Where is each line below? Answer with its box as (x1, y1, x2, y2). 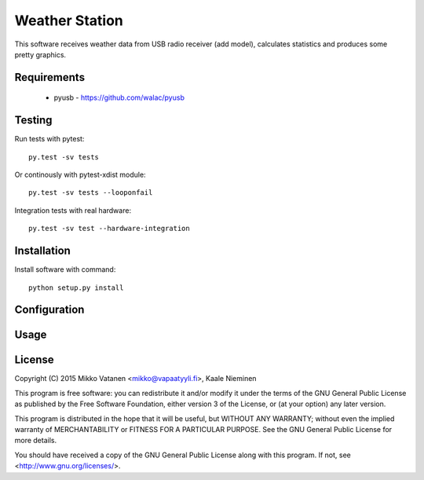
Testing (14, 114, 53, 127)
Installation (14, 244, 71, 258)
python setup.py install (28, 283, 124, 292)
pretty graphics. (14, 49, 67, 59)
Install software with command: (14, 265, 116, 274)
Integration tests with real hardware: (14, 205, 132, 215)
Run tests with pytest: (14, 134, 85, 144)
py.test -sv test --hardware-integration (28, 224, 190, 233)
